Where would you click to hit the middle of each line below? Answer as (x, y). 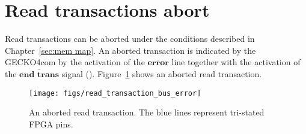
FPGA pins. (51, 124)
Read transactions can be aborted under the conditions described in (130, 39)
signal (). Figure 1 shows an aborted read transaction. (162, 73)
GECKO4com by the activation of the (75, 62)
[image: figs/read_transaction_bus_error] (115, 93)
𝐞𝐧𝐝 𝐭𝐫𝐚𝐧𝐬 (39, 74)
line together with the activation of (236, 62)
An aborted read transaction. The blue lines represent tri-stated (147, 112)
